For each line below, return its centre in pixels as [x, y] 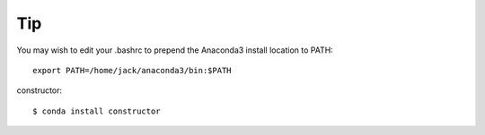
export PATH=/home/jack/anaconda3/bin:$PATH [132, 70]
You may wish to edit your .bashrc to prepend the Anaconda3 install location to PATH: [175, 50]
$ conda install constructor [97, 111]
